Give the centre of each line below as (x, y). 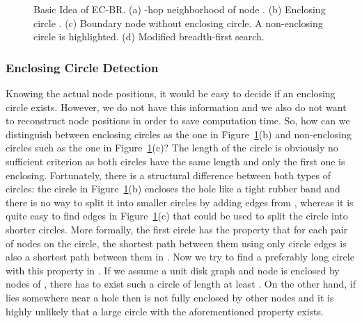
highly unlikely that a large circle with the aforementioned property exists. (165, 311)
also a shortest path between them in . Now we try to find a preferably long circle (180, 257)
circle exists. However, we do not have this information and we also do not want (176, 107)
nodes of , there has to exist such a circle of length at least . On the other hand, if (181, 284)
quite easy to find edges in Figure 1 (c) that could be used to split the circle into (177, 216)
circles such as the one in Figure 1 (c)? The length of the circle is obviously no (172, 148)
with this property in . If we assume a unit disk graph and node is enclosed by (173, 270)
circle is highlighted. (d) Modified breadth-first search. (149, 36)
